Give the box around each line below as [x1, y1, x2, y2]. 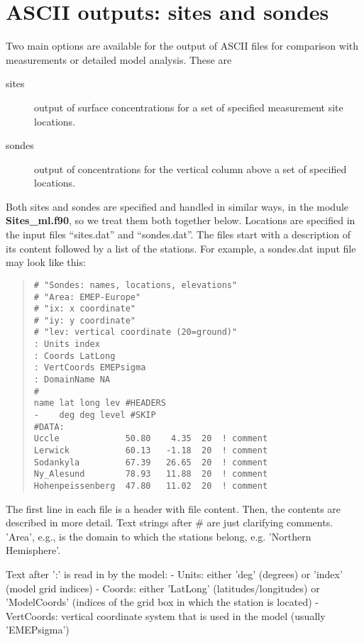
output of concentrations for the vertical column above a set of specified [34, 161, 347, 176]
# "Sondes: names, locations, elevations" [33, 280, 238, 290]
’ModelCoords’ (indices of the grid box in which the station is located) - [6, 594, 319, 609]
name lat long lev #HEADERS [33, 398, 166, 409]
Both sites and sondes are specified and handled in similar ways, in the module [6, 199, 349, 214]
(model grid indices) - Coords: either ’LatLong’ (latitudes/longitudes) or [6, 580, 320, 595]
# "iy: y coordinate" [33, 315, 136, 326]
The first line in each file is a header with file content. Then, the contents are [6, 501, 341, 516]
